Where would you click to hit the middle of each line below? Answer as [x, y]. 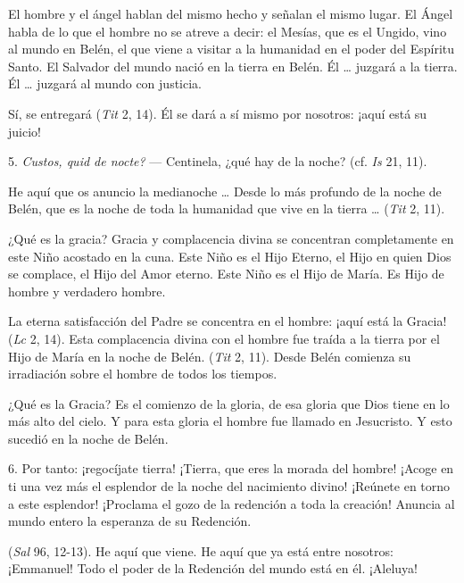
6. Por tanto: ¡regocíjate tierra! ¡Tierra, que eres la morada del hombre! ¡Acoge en [231, 468]
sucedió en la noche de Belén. [88, 438]
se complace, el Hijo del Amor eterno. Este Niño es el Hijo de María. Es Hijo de [226, 274]
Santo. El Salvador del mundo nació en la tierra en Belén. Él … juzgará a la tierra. [233, 66]
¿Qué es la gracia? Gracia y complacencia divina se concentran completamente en [231, 238]
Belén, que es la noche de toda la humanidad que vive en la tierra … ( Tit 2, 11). [227, 208]
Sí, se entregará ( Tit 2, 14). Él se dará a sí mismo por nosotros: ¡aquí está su [218, 113]
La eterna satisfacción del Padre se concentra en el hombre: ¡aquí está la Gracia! [228, 321]
